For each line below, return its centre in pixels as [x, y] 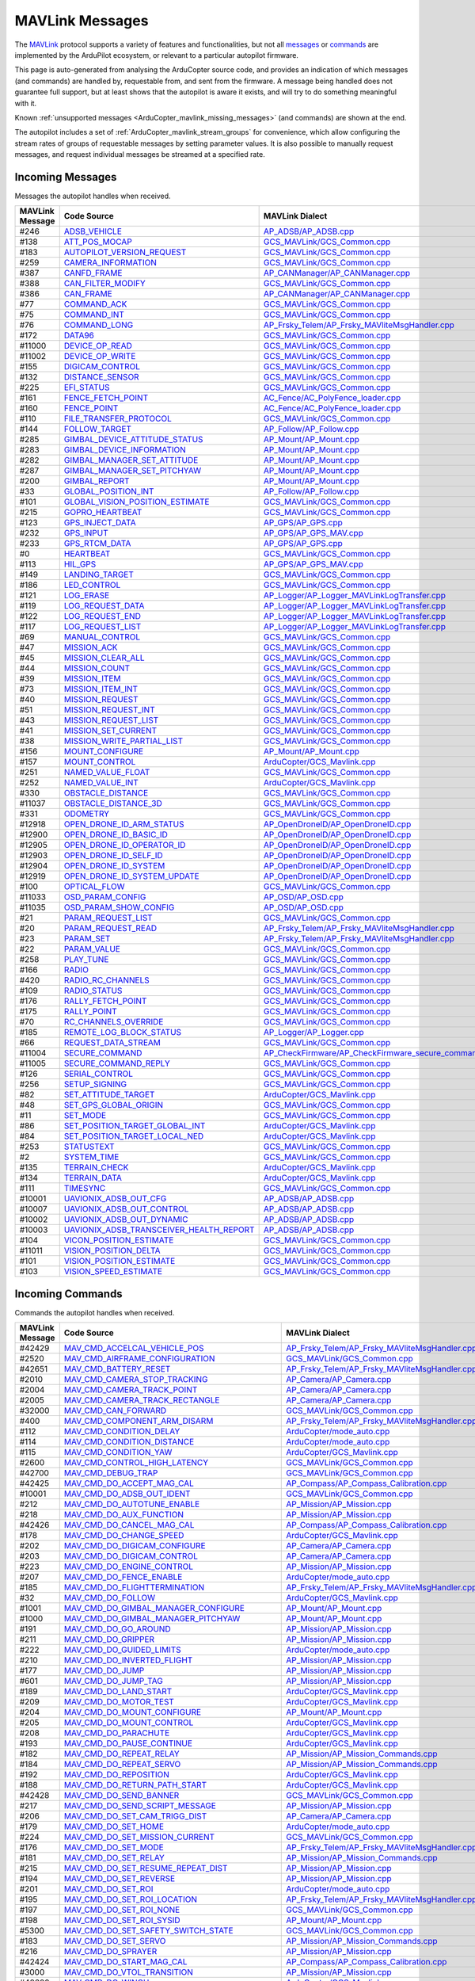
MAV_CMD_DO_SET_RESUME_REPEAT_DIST [146, 1868]
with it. [26, 103]
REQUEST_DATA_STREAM [112, 1043]
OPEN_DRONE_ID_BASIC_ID [116, 834]
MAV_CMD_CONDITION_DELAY [122, 1432]
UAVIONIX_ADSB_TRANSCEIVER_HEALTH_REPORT [159, 1230]
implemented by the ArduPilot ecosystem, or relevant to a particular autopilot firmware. [156, 55]
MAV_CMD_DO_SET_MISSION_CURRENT [139, 1837]
